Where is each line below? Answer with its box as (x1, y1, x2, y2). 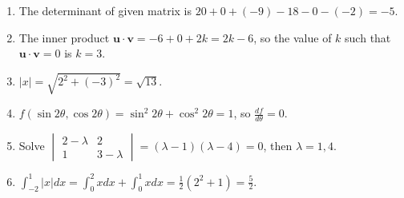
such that (345, 29, 391, 46)
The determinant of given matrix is (18, 2, 192, 18)
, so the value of (253, 29, 332, 46)
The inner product (18, 29, 110, 46)
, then (263, 137, 293, 154)
